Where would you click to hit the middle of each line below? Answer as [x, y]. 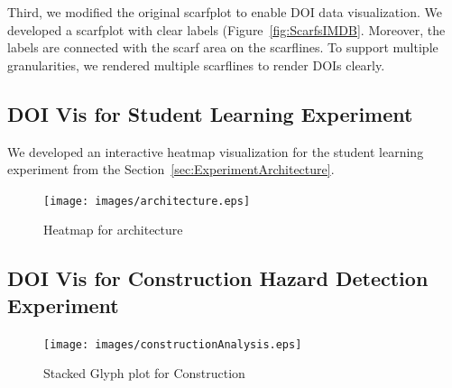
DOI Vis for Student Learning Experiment [210, 113]
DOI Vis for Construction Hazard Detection [218, 278]
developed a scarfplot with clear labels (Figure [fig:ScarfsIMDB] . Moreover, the [226, 29]
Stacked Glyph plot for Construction [144, 373]
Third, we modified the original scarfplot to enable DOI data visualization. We [225, 12]
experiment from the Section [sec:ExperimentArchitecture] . [171, 169]
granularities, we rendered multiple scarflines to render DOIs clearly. [196, 65]
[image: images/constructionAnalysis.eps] [173, 344]
